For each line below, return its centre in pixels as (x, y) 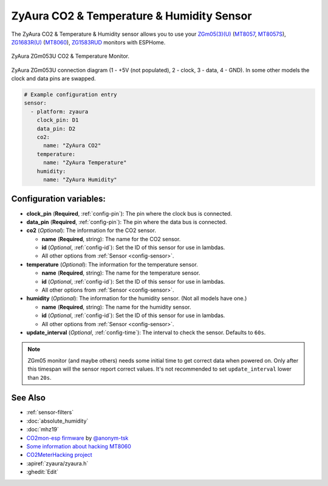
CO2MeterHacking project (59, 455)
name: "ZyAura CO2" (72, 145)
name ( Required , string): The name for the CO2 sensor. (111, 239)
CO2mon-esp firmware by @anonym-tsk (77, 438)
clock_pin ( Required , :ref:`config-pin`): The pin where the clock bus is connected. (129, 213)
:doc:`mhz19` (43, 430)
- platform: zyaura (60, 111)
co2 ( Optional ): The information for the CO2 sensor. (91, 230)
